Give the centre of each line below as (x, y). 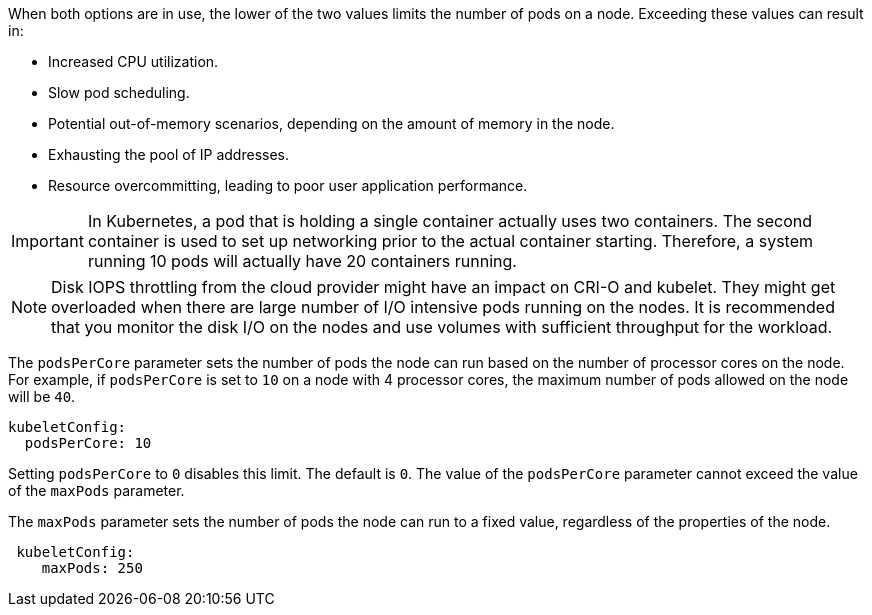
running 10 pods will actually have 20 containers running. (302, 261)
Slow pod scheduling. (119, 92)
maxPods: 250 (92, 568)
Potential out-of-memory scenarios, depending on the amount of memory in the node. (331, 123)
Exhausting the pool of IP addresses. (169, 154)
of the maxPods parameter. (96, 490)
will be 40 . (42, 396)
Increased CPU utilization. (133, 61)
